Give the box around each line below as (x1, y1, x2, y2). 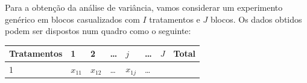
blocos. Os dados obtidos (210, 13, 302, 25)
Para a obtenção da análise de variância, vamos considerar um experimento (5, 1, 283, 13)
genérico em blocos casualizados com (5, 13, 140, 25)
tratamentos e (149, 13, 200, 25)
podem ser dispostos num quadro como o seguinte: (5, 24, 191, 37)
